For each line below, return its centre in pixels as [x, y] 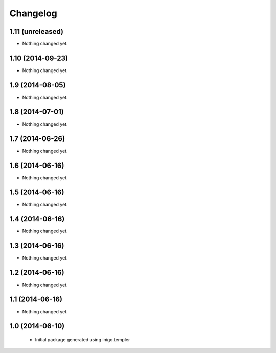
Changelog [33, 13]
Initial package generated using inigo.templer [83, 339]
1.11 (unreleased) [37, 31]
